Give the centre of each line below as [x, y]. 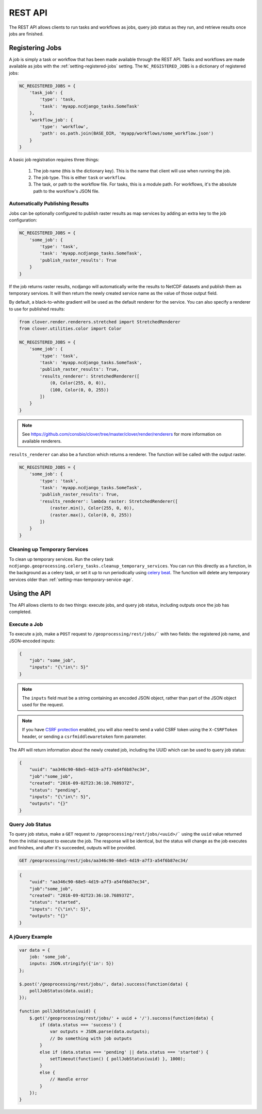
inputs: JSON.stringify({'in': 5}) [72, 964]
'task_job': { [46, 93]
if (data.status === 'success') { [81, 1025]
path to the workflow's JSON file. [66, 191]
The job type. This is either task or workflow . [80, 177]
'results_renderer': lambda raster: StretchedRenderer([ [109, 501]
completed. [20, 612]
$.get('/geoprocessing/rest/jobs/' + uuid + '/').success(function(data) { [122, 1018]
